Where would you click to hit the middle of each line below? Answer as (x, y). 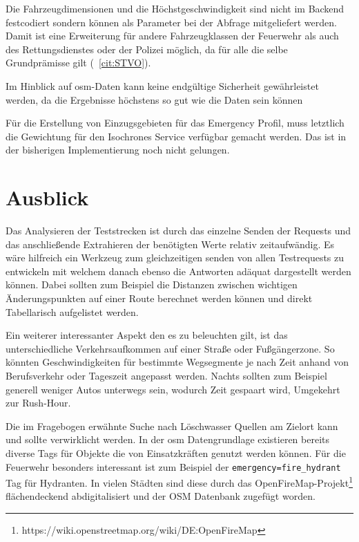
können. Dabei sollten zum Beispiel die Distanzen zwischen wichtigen (152, 284)
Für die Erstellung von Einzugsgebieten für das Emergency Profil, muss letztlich (175, 123)
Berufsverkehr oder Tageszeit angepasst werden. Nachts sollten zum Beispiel (166, 375)
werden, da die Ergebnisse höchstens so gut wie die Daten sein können (154, 99)
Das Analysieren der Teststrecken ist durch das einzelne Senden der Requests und (178, 231)
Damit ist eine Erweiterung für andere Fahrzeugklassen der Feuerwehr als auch (172, 36)
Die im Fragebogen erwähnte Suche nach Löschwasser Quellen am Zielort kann (172, 426)
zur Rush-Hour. (38, 403)
